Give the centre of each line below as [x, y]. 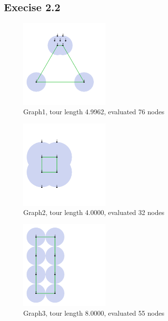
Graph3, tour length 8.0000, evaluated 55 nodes [94, 313]
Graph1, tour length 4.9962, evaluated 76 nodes [94, 112]
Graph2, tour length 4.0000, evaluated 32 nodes [94, 212]
